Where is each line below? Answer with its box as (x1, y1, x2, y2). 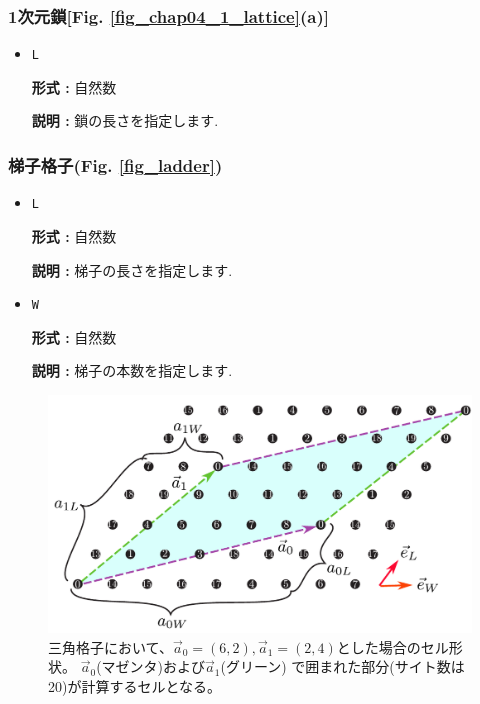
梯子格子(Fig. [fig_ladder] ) (8, 152, 223, 177)
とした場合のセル (336, 636, 449, 657)
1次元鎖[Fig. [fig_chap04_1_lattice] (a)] (8, 3, 329, 28)
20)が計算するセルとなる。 (48, 675, 222, 696)
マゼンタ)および (101, 656, 206, 677)
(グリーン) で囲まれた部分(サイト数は (220, 656, 465, 677)
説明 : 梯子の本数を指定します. (31, 360, 233, 381)
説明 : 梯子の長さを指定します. (31, 259, 233, 280)
